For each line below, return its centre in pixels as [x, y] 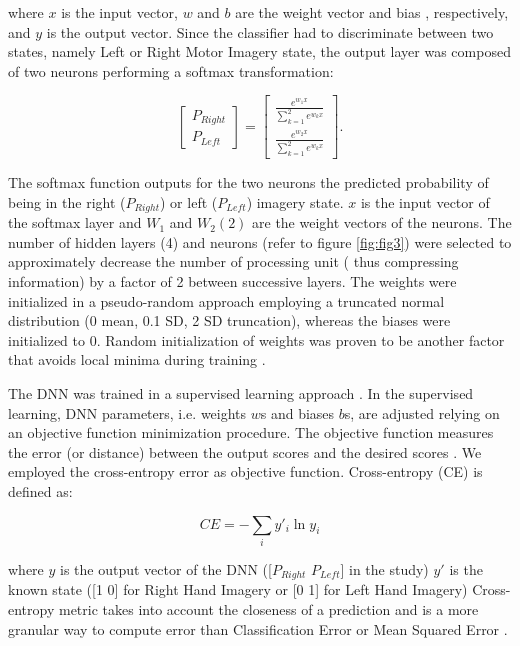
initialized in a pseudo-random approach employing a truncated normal [226, 300]
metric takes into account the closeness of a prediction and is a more [268, 608]
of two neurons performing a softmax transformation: [171, 70]
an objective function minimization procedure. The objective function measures [251, 432]
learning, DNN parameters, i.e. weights [127, 412]
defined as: [40, 490]
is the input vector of [425, 201]
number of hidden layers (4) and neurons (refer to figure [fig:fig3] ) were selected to [260, 241]
